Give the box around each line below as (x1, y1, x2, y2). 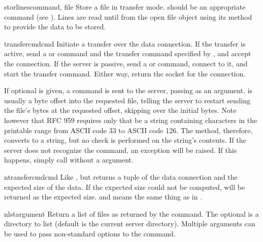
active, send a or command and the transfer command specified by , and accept (4, 48, 251, 59)
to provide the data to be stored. (4, 21, 106, 32)
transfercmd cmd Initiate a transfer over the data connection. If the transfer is (4, 38, 246, 49)
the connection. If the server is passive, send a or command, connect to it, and (4, 58, 248, 68)
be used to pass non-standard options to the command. (4, 228, 176, 238)
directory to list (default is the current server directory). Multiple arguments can (4, 218, 255, 229)
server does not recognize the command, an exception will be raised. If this (4, 144, 237, 155)
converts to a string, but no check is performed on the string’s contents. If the (4, 135, 246, 145)
